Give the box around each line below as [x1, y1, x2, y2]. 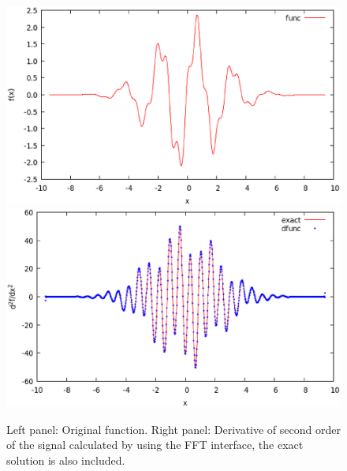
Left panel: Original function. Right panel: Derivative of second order [6, 421, 341, 437]
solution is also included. [6, 451, 125, 468]
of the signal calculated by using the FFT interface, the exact [6, 436, 304, 453]
